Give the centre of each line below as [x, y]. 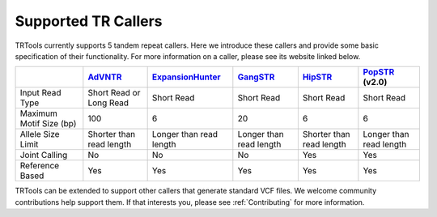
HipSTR [317, 77]
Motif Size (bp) [48, 124]
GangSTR [256, 77]
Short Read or [114, 93]
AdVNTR [105, 77]
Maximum [39, 113]
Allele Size [40, 134]
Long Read [108, 103]
